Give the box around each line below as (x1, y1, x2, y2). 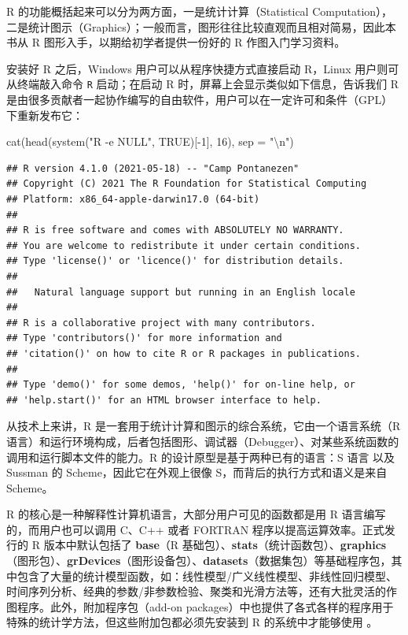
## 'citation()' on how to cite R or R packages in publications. (6, 347, 362, 359)
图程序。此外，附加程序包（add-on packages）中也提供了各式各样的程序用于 (6, 598, 394, 615)
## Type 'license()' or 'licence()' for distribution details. (6, 255, 344, 267)
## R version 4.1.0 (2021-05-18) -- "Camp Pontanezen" (6, 162, 300, 174)
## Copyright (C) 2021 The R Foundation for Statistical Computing (6, 178, 367, 190)
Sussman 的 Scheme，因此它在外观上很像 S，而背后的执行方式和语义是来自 (6, 464, 388, 481)
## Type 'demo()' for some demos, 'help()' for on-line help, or (6, 379, 355, 391)
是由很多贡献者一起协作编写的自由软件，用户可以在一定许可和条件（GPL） (6, 91, 393, 108)
